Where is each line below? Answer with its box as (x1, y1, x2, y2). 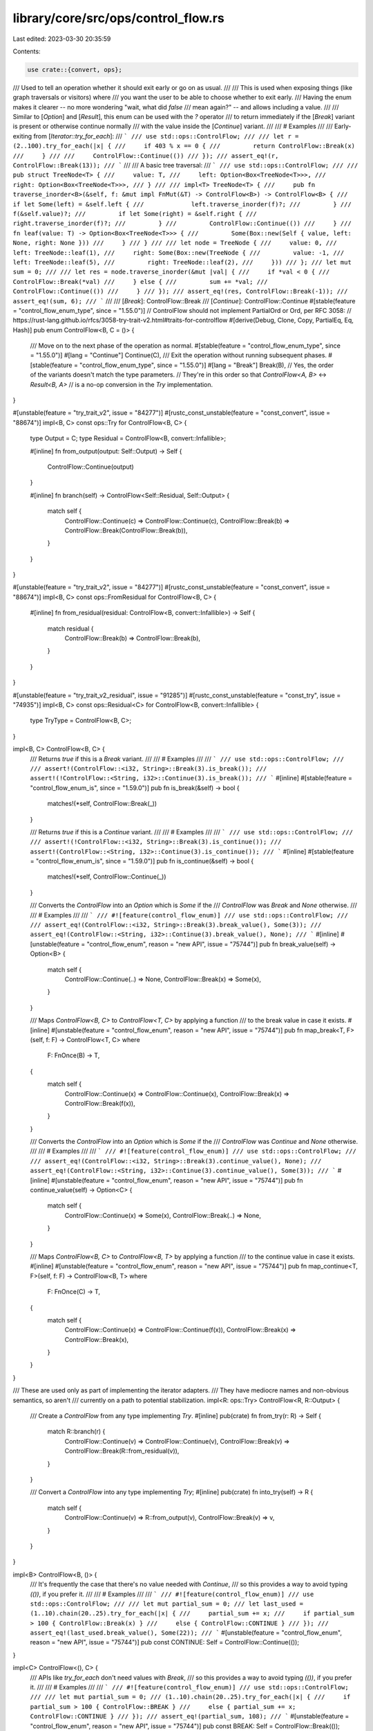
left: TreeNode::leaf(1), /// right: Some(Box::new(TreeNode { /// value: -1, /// (12, 249, 345, 256)
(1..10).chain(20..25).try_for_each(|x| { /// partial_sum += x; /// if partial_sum (30, 1610, 355, 1617)
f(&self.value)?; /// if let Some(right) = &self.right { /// (12, 210, 257, 217)
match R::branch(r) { (47, 1427, 106, 1436)
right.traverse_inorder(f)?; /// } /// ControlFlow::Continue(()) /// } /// (12, 219, 352, 228)
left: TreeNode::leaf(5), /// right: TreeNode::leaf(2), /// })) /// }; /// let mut (12, 258, 352, 266)
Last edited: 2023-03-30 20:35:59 (12, 35, 111, 43)
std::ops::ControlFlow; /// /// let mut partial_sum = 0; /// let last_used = (30, 1599, 304, 1608)
